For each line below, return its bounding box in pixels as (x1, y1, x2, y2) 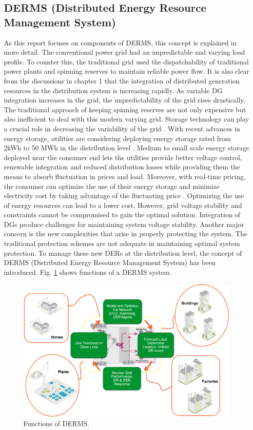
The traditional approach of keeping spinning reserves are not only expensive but (4, 104, 246, 114)
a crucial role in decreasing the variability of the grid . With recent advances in (4, 123, 240, 133)
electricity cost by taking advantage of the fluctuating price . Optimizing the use (4, 190, 244, 201)
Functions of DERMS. (23, 418, 90, 429)
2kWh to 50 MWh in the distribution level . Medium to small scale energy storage (4, 143, 250, 153)
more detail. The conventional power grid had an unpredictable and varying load (4, 47, 245, 57)
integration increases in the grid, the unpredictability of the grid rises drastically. (4, 95, 246, 105)
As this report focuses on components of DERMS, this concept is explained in (4, 37, 237, 47)
